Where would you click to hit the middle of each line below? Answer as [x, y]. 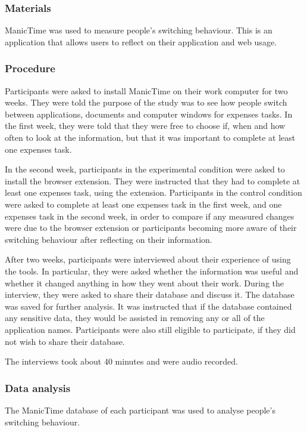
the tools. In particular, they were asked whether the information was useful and [152, 271]
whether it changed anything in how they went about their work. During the [144, 283]
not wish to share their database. [65, 341]
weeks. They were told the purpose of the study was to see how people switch [146, 102]
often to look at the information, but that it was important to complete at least [150, 137]
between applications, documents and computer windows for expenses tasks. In [149, 114]
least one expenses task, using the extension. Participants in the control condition [153, 192]
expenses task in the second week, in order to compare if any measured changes [150, 216]
